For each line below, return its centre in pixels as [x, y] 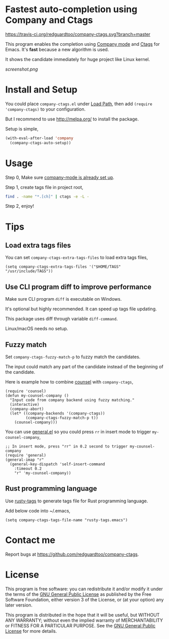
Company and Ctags [49, 20]
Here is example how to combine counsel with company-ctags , [69, 382]
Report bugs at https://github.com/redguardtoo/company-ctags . [72, 554]
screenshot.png [22, 69]
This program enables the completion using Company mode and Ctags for [83, 44]
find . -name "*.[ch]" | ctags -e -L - [47, 197]
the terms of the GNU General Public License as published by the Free [78, 594]
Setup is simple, [22, 129]
